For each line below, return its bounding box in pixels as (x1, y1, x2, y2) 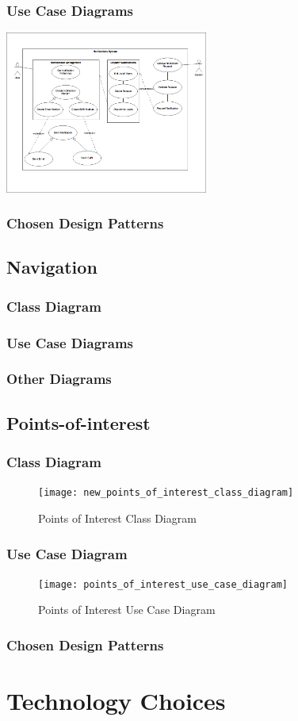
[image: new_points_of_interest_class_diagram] (38, 487, 294, 499)
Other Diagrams (6, 369, 112, 389)
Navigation (6, 255, 97, 279)
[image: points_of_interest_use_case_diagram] (38, 578, 288, 590)
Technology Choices (6, 685, 226, 717)
